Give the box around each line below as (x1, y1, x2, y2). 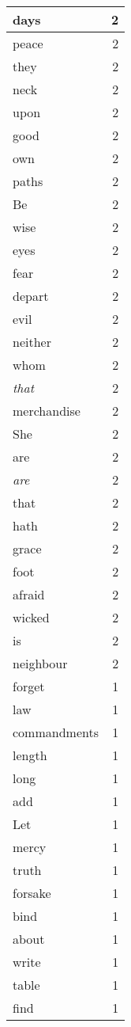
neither (13, 333, 51, 351)
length (13, 746, 47, 764)
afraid (13, 585, 45, 603)
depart (13, 287, 49, 305)
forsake (13, 884, 51, 902)
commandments (13, 723, 99, 741)
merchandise (13, 401, 80, 420)
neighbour (13, 654, 68, 672)
